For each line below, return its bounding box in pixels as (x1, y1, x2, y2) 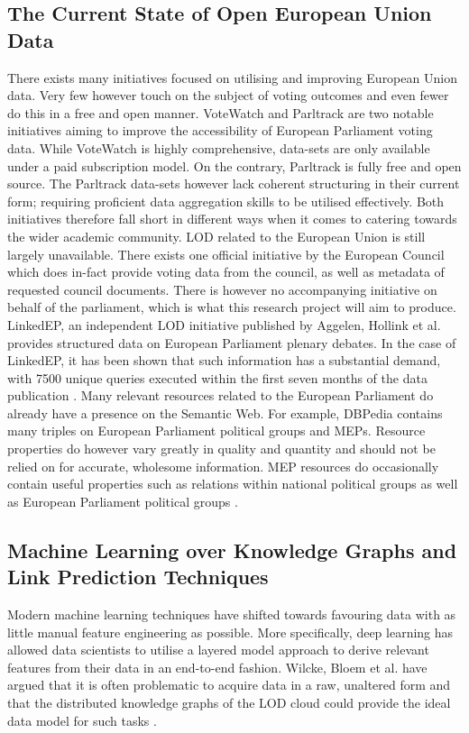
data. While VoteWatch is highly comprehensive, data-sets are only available (7, 138, 430, 157)
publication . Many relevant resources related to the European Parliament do (7, 386, 434, 405)
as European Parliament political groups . (7, 491, 238, 510)
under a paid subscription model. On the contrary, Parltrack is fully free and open (7, 156, 462, 175)
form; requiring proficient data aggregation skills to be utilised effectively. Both (7, 191, 445, 210)
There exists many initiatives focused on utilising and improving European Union (7, 68, 457, 87)
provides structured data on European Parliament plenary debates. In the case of (7, 333, 456, 352)
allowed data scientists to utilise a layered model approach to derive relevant (7, 640, 429, 659)
